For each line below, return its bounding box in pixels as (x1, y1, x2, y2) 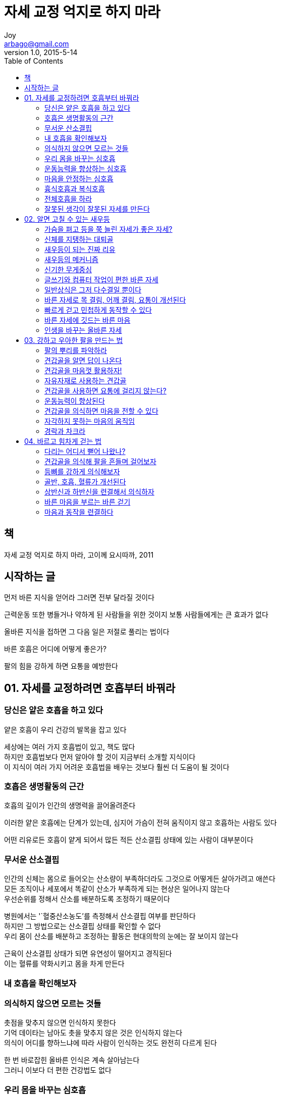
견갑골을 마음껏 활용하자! (44, 366, 122, 375)
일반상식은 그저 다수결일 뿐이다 (44, 285, 142, 294)
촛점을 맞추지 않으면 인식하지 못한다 (4, 1018, 116, 1027)
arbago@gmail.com (4, 39, 69, 48)
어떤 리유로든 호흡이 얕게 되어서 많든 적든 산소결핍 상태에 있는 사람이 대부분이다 (4, 835, 254, 844)
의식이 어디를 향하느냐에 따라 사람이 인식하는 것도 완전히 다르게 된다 (4, 1038, 217, 1047)
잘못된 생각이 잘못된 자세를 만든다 (44, 204, 150, 213)
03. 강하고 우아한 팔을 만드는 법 (24, 335, 123, 344)
